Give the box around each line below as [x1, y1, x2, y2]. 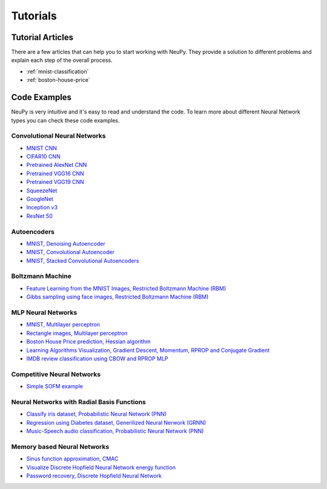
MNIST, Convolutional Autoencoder [26, 249, 115, 256]
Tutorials [11, 9, 57, 22]
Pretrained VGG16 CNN [26, 170, 84, 177]
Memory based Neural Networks [11, 442, 110, 451]
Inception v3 [26, 204, 58, 211]
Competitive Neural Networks [11, 370, 101, 379]
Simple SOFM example [26, 383, 83, 390]
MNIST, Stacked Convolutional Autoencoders [26, 257, 139, 264]
